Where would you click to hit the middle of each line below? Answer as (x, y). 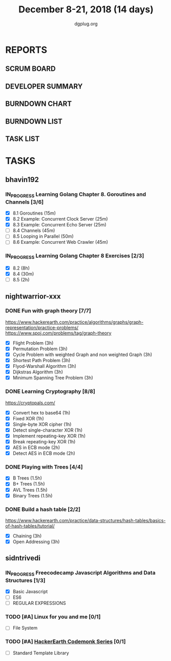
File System (25, 628)
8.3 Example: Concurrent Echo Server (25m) (59, 225)
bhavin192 (22, 180)
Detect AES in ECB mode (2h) (44, 453)
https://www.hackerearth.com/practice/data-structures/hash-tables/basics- (85, 520)
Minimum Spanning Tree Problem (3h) (53, 378)
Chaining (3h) (27, 535)
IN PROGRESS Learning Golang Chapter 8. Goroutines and (76, 195)
